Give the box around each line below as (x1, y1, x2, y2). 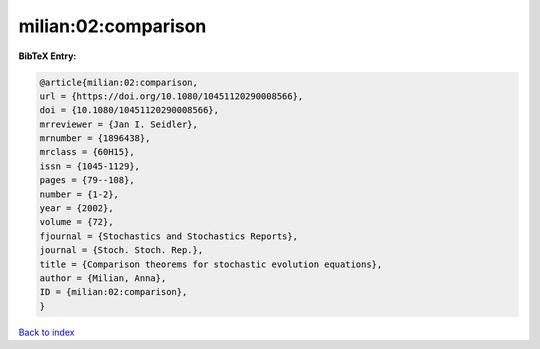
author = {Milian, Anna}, (39, 273, 167, 284)
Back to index (18, 326, 75, 338)
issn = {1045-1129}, (39, 160, 140, 172)
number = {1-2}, (39, 188, 120, 200)
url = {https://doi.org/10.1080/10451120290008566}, (39, 90, 304, 102)
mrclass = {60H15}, (39, 146, 135, 158)
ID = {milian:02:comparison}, (39, 286, 188, 298)
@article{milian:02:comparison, (39, 76, 199, 88)
